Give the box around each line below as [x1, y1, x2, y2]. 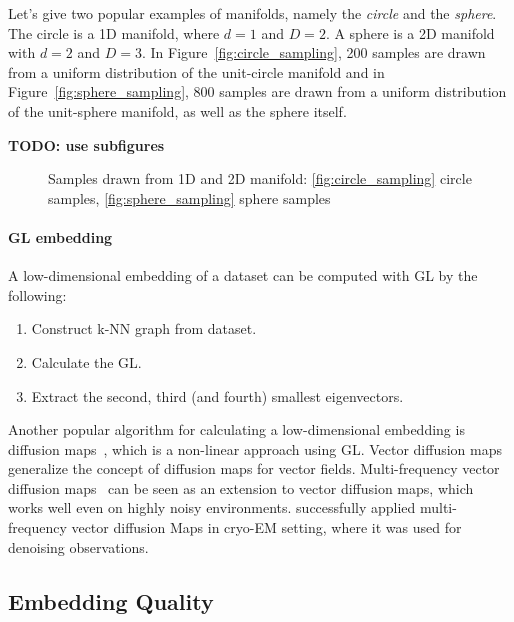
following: [8, 284, 67, 305]
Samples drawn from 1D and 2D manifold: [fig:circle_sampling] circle [48, 168, 472, 189]
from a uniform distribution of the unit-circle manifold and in [8, 61, 385, 82]
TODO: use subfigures [8, 134, 165, 155]
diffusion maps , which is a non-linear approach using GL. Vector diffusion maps [8, 438, 503, 459]
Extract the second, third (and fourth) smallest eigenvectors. [31, 385, 404, 406]
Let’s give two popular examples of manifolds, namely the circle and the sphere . [8, 3, 497, 23]
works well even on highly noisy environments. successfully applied [8, 497, 416, 518]
